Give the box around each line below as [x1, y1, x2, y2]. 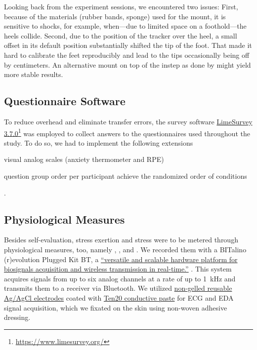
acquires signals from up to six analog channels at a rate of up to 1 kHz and [4, 273, 236, 283]
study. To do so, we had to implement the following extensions [4, 137, 193, 148]
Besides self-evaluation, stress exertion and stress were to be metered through [4, 234, 238, 245]
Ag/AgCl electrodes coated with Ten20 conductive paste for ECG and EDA [4, 292, 234, 303]
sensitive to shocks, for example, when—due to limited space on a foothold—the [4, 21, 247, 31]
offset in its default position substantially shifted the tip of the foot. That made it [4, 40, 252, 50]
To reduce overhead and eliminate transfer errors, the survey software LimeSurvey [4, 116, 253, 126]
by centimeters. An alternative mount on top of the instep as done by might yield [4, 59, 251, 70]
